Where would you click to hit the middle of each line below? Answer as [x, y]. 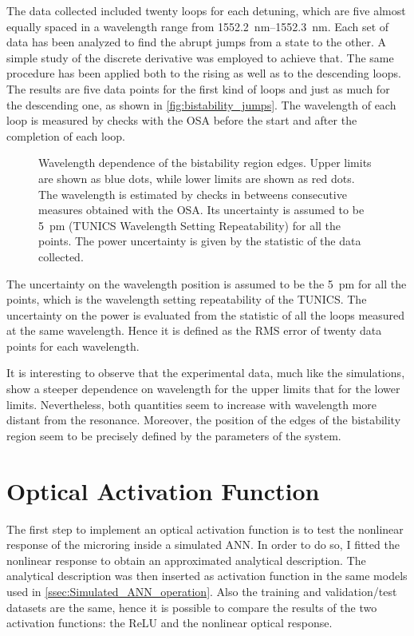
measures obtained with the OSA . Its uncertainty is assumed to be [201, 210]
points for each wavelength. [73, 346]
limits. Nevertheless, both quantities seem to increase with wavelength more [192, 404]
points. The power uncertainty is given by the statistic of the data [200, 241]
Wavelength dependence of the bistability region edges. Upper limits [205, 163]
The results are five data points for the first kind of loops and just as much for [198, 88]
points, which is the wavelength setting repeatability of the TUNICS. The [187, 299]
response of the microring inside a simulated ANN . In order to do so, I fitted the [203, 545]
